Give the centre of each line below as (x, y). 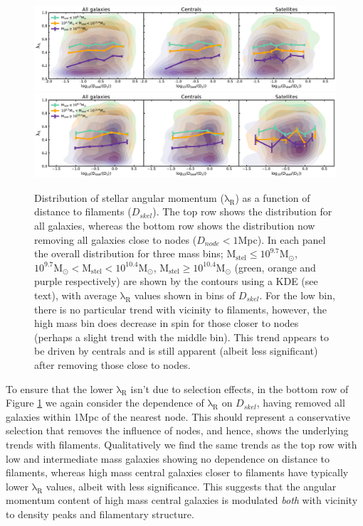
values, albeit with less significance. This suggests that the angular (191, 486)
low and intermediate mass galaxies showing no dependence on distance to (168, 458)
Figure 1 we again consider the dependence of (105, 403)
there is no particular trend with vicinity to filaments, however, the (181, 309)
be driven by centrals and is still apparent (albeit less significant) (176, 351)
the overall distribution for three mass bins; (129, 253)
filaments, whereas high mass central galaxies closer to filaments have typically (177, 472)
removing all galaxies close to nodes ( (116, 239)
